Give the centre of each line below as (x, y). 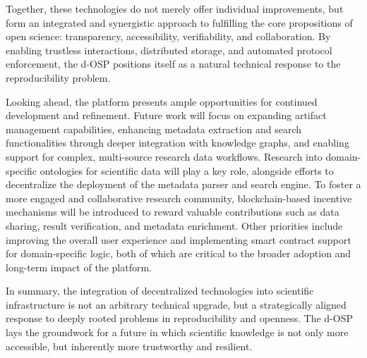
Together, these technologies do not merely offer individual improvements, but (175, 8)
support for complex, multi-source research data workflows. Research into (164, 156)
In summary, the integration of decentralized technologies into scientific (160, 291)
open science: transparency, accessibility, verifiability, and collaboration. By (168, 36)
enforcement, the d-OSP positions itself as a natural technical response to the (173, 64)
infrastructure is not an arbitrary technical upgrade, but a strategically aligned (176, 304)
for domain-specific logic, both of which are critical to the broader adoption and (179, 253)
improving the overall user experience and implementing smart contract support (179, 239)
